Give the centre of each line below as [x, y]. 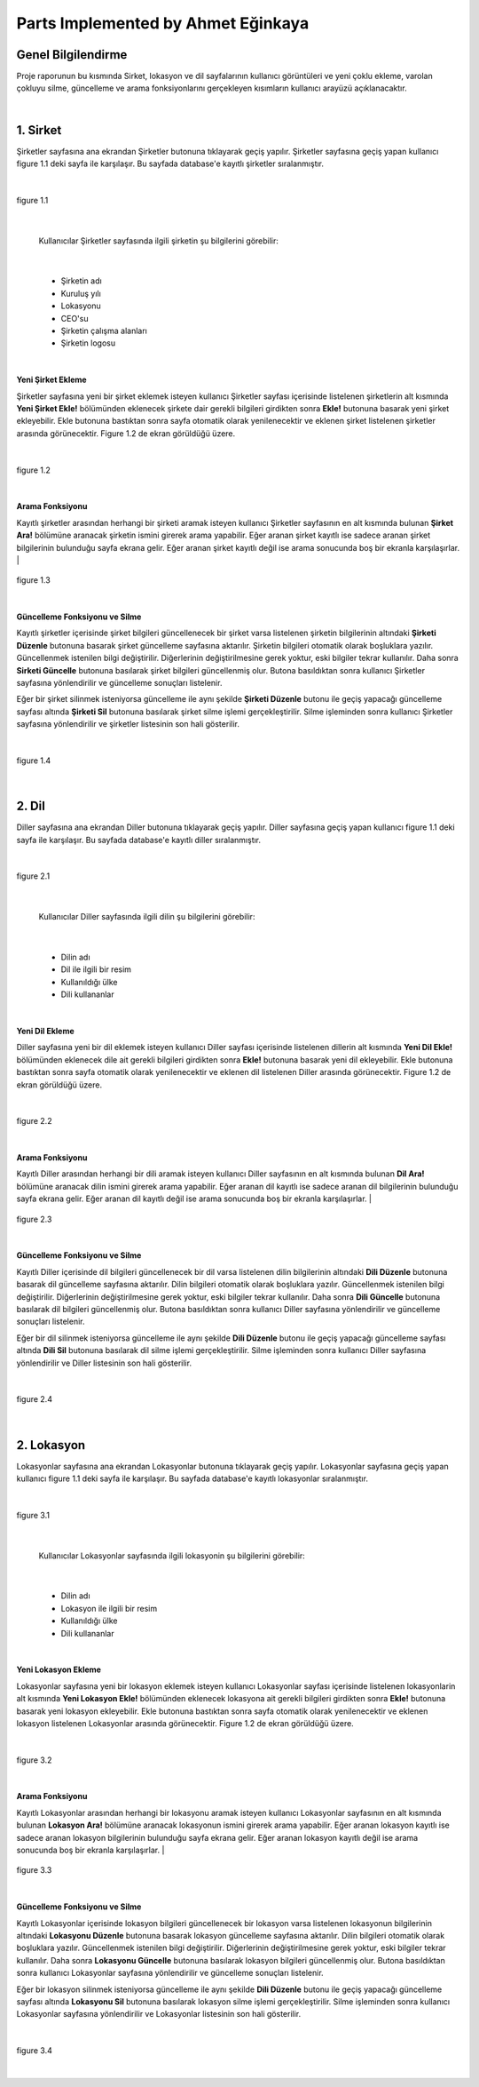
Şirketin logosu [88, 343]
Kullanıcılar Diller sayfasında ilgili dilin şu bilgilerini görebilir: [147, 917]
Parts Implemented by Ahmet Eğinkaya [163, 23]
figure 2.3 [34, 1219]
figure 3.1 [33, 1515]
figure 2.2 [34, 1121]
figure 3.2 [34, 1760]
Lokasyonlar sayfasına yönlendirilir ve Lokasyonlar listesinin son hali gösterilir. [159, 2014]
